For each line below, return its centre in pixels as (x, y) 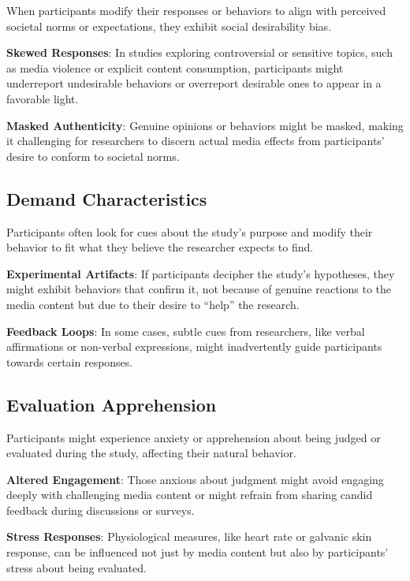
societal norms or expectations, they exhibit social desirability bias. (169, 26)
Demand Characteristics (107, 198)
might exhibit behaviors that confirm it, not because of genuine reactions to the (199, 289)
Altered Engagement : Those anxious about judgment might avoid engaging (195, 479)
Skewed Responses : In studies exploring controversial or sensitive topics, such (199, 52)
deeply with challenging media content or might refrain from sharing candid (190, 495)
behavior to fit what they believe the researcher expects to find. (160, 247)
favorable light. (43, 98)
